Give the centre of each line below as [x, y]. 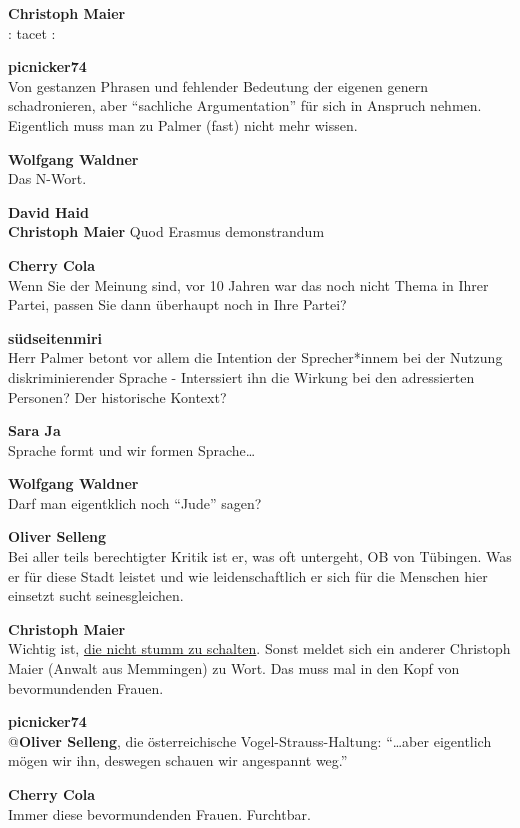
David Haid [48, 211]
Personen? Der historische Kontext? [117, 396]
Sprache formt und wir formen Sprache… [132, 449]
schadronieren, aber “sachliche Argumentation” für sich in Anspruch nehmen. [245, 105]
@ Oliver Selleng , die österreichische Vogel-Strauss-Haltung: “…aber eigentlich [250, 740]
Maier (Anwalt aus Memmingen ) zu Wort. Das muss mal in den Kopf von [234, 668]
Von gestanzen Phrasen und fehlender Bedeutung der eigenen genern [218, 85]
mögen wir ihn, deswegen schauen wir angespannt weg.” [178, 760]
